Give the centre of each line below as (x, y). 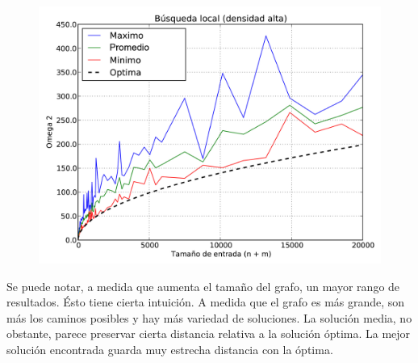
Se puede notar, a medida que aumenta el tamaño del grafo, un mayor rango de (203, 286)
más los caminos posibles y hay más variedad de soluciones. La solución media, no (209, 317)
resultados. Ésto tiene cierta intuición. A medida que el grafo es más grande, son (206, 302)
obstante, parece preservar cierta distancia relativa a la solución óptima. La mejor (209, 333)
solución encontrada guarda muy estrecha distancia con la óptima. (170, 349)
